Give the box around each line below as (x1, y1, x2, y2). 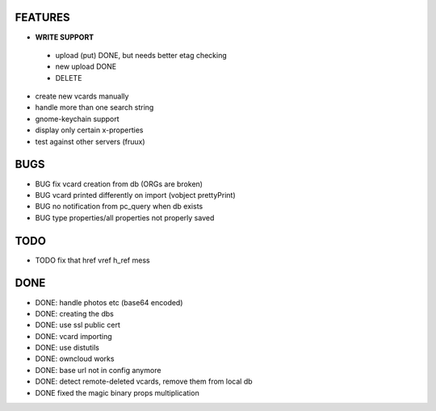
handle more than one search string (35, 103, 154, 112)
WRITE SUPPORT (35, 32, 94, 42)
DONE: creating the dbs (35, 308, 115, 318)
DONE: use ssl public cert (35, 320, 120, 330)
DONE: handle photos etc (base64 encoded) (35, 297, 183, 307)
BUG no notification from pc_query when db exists (35, 202, 203, 212)
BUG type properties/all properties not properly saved (35, 212, 215, 222)
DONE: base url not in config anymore (35, 365, 161, 375)
